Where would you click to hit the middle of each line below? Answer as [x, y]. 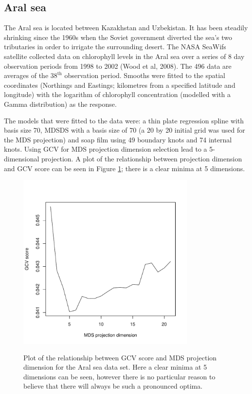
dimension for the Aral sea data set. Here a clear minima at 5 [115, 367]
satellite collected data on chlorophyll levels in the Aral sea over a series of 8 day [124, 56]
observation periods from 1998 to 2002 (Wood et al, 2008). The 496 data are [118, 66]
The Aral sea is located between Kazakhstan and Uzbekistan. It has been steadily [126, 28]
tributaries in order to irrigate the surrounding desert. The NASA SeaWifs [115, 47]
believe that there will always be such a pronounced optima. [113, 386]
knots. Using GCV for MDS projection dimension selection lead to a [106, 149]
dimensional [22, 158]
